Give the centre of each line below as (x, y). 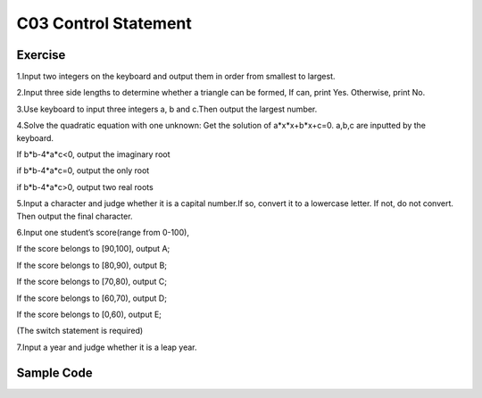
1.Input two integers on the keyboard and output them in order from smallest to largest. (176, 77)
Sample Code (54, 373)
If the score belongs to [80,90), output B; (92, 265)
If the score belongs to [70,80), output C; (91, 282)
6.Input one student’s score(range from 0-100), (103, 232)
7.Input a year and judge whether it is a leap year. (107, 347)
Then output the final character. (75, 216)
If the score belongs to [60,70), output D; (91, 298)
